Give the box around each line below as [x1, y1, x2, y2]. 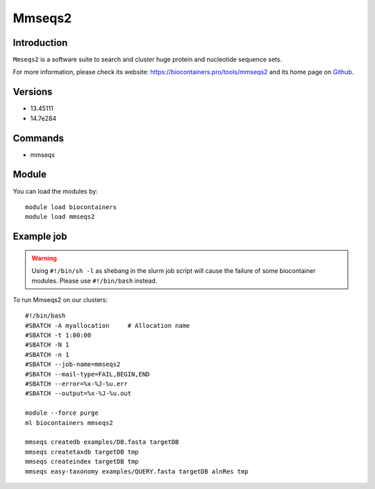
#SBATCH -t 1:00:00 [25, 331, 92, 340]
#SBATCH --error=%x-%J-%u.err [25, 380, 128, 388]
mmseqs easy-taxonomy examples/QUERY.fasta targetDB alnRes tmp [25, 467, 249, 475]
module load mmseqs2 [25, 213, 95, 221]
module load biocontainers [25, 203, 117, 211]
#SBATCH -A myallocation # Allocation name [25, 322, 190, 329]
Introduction [12, 37, 68, 49]
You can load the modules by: [12, 187, 99, 195]
